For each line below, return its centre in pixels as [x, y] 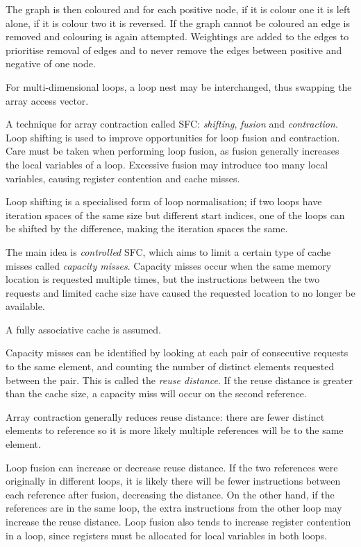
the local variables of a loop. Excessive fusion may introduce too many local [167, 164]
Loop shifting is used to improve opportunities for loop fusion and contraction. [173, 137]
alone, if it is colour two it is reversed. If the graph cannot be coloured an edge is [178, 23]
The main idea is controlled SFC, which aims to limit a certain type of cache [168, 251]
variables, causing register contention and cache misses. [123, 178]
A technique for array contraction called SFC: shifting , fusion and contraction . [172, 124]
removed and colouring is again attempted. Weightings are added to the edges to [177, 36]
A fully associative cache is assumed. [83, 329]
